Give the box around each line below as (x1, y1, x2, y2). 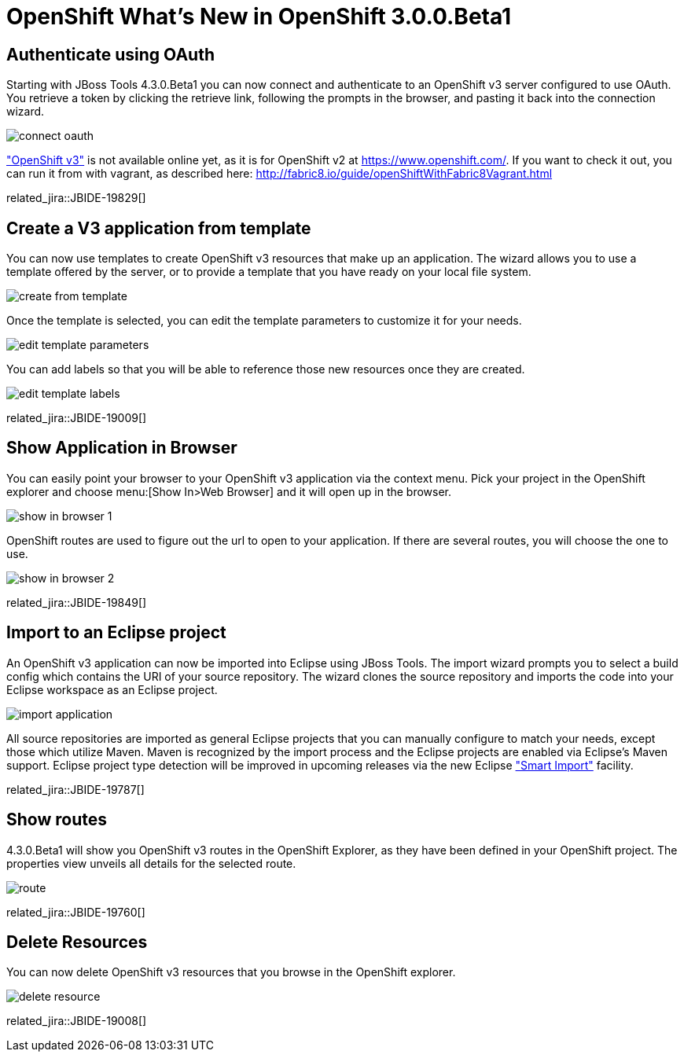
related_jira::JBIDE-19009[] (6, 411, 147, 425)
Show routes (6, 810, 107, 830)
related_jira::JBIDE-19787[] (6, 782, 145, 796)
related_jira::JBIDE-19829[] (6, 191, 146, 205)
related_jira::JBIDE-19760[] (6, 905, 145, 919)
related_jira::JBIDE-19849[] (6, 595, 147, 609)
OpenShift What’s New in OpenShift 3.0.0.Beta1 (6, 3, 512, 30)
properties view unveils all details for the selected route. (6, 856, 296, 870)
